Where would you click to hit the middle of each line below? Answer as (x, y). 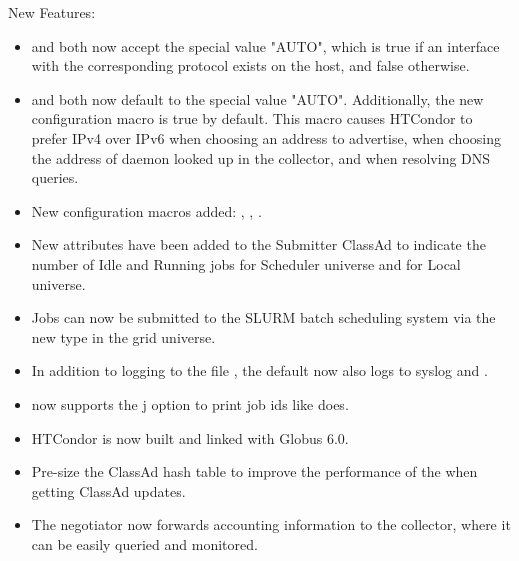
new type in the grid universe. (123, 336)
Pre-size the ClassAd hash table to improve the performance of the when (254, 471)
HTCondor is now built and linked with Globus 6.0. (190, 437)
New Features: (52, 12)
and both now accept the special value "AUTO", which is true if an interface (265, 45)
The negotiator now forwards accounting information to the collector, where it (271, 524)
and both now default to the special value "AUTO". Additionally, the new (257, 98)
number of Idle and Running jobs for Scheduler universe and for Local (246, 263)
